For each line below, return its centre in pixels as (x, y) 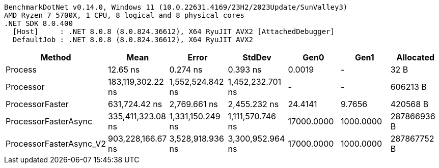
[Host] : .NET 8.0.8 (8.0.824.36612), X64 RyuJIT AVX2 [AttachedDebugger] (174, 31)
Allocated (416, 57)
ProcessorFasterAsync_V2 (56, 144)
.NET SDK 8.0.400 (38, 23)
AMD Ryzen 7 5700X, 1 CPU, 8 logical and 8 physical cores (125, 15)
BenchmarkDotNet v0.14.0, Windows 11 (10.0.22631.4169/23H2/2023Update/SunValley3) (176, 7)
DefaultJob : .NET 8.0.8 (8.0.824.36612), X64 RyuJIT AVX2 (133, 40)
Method (56, 57)
